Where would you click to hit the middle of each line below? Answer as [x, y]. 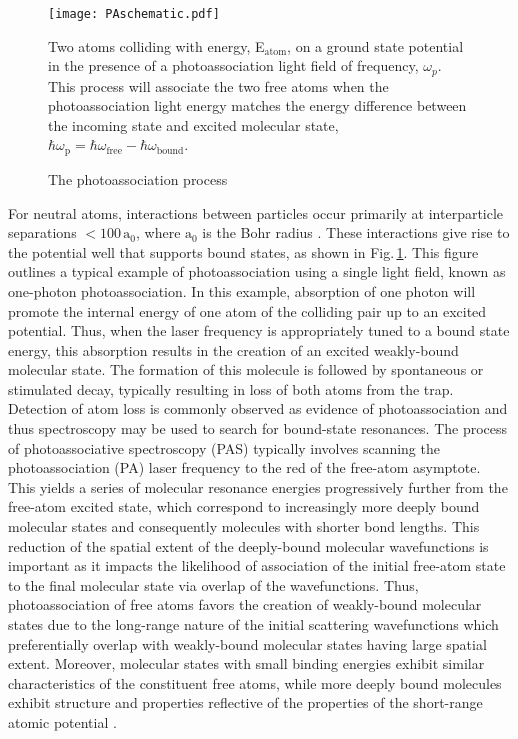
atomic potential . [62, 721]
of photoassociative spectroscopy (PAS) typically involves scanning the [224, 447]
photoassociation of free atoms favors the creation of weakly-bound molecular [245, 604]
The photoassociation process [138, 178]
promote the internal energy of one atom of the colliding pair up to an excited [247, 310]
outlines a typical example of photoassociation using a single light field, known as [257, 271]
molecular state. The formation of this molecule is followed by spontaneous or [246, 369]
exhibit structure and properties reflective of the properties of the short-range [245, 702]
